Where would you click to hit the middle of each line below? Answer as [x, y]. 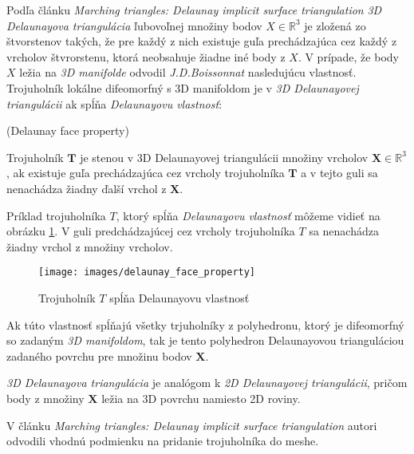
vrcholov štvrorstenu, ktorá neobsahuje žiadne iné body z [146, 56]
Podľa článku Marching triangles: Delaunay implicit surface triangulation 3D [194, 10]
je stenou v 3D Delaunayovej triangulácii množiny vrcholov [224, 157]
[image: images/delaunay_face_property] [147, 272]
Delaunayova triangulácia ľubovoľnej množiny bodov [134, 25]
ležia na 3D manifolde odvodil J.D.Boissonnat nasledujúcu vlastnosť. [188, 72]
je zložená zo [335, 25]
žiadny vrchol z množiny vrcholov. [90, 246]
